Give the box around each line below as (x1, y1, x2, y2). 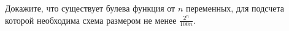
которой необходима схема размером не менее (5, 13, 177, 26)
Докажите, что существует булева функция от (5, 2, 175, 14)
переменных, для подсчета (185, 2, 284, 14)
